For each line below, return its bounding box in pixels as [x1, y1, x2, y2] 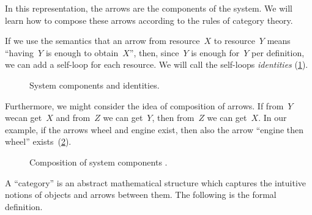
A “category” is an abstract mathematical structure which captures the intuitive [5, 176, 306, 189]
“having [5, 46, 34, 59]
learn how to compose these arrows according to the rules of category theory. [5, 13, 293, 26]
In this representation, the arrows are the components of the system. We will [5, 2, 293, 14]
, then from [152, 111, 195, 124]
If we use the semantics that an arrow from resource [5, 34, 200, 47]
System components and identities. [29, 78, 160, 91]
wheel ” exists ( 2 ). [5, 135, 72, 148]
